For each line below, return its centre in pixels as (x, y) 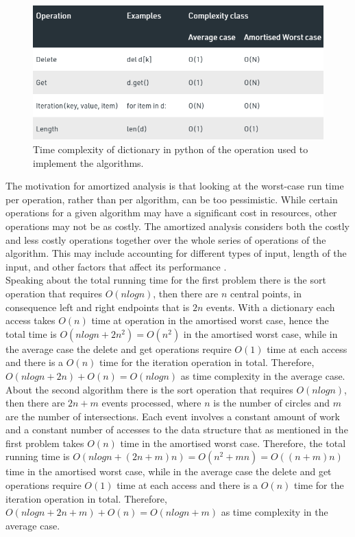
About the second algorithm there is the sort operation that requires (149, 389)
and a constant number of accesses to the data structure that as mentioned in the (177, 430)
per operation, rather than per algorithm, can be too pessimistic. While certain (172, 199)
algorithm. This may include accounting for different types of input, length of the (176, 253)
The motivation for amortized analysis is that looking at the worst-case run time (175, 186)
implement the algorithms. (88, 162)
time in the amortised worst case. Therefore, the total (233, 443)
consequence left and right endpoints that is (98, 307)
